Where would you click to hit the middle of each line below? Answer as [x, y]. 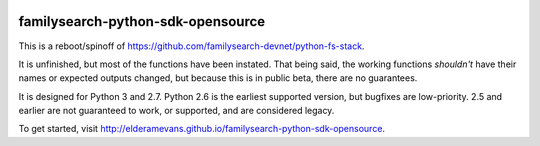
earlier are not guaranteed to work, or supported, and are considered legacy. [176, 111]
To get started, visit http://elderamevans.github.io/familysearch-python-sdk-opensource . [201, 129]
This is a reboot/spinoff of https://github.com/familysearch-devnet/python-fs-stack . [191, 46]
